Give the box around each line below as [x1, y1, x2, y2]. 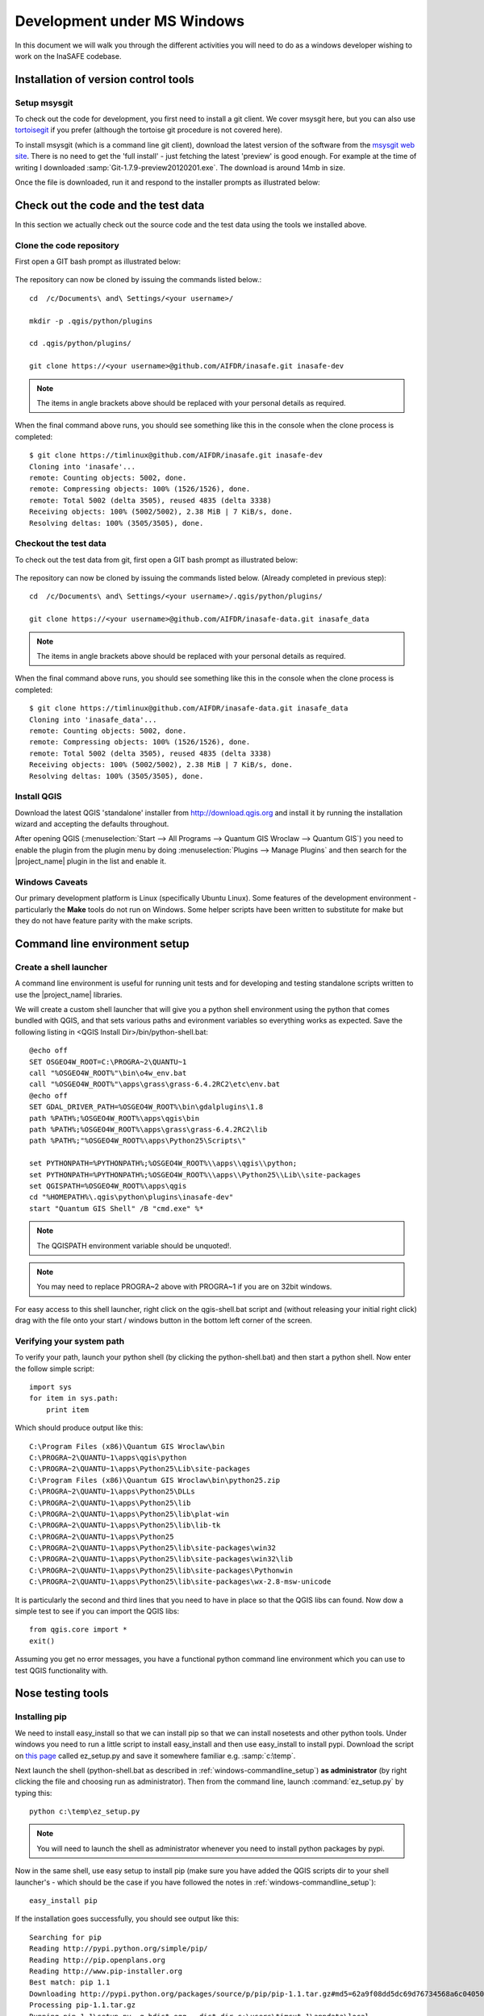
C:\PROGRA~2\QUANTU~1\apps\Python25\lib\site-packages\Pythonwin [29, 1565, 294, 1575]
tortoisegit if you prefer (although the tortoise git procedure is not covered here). [15, 125, 282, 135]
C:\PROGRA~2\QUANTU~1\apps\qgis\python [29, 1452, 187, 1462]
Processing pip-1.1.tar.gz [29, 2001, 136, 2010]
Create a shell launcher [15, 961, 108, 973]
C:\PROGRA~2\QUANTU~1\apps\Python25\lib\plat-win [29, 1509, 230, 1518]
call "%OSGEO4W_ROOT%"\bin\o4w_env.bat [29, 1068, 187, 1078]
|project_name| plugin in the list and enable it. [15, 856, 167, 866]
